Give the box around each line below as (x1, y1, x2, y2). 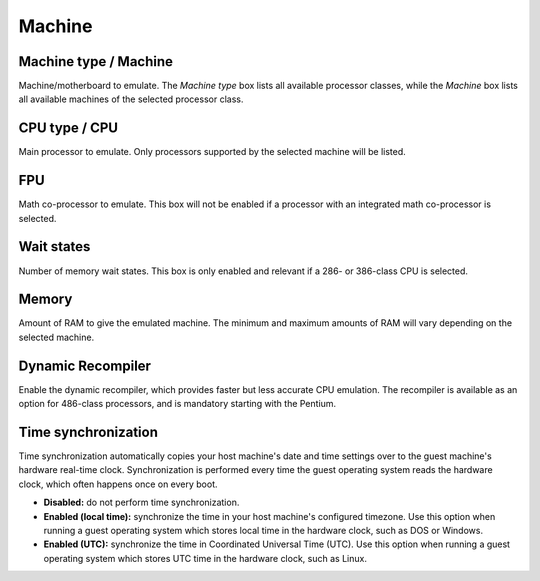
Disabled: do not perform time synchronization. (43, 496, 240, 509)
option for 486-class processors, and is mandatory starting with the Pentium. (18, 398, 337, 410)
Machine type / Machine (18, 53, 174, 70)
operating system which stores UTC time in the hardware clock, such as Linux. (43, 552, 367, 564)
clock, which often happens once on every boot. (18, 478, 219, 490)
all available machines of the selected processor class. (18, 93, 244, 105)
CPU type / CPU (18, 120, 119, 137)
